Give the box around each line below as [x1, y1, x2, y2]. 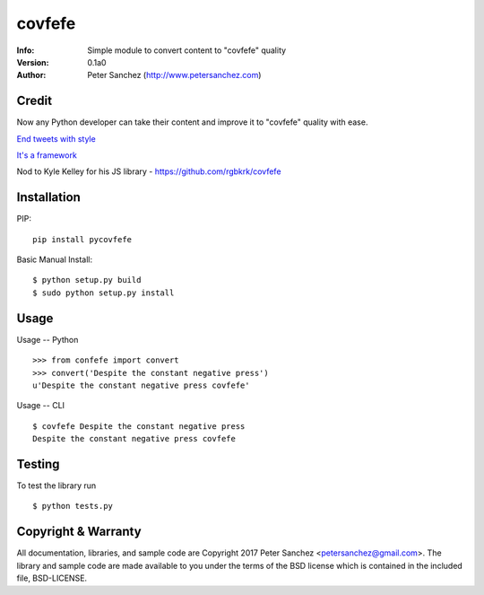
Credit [16, 93, 53, 109]
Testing [16, 456, 60, 471]
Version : [16, 57, 49, 67]
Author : [16, 70, 47, 81]
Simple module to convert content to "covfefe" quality [87, 45, 287, 56]
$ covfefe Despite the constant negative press [32, 421, 246, 431]
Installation [16, 189, 81, 206]
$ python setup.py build [32, 275, 142, 285]
